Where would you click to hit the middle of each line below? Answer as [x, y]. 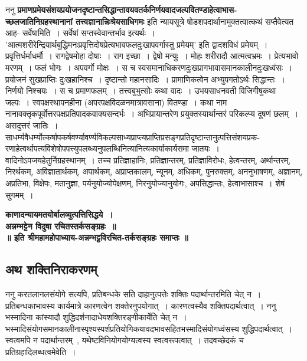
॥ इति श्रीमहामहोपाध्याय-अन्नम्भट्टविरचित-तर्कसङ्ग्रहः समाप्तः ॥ [97, 237]
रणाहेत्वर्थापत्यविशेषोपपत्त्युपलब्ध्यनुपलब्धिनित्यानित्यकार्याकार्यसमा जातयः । [113, 148]
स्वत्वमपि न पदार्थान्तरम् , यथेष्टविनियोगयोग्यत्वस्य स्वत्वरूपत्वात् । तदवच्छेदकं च [125, 340]
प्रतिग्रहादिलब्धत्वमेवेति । [41, 352]
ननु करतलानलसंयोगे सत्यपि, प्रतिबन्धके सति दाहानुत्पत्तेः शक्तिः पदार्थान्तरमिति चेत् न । [133, 294]
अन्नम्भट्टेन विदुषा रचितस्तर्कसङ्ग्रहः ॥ [61, 226]
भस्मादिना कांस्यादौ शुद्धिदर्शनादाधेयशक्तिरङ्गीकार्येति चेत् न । [96, 317]
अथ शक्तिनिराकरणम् [51, 269]
